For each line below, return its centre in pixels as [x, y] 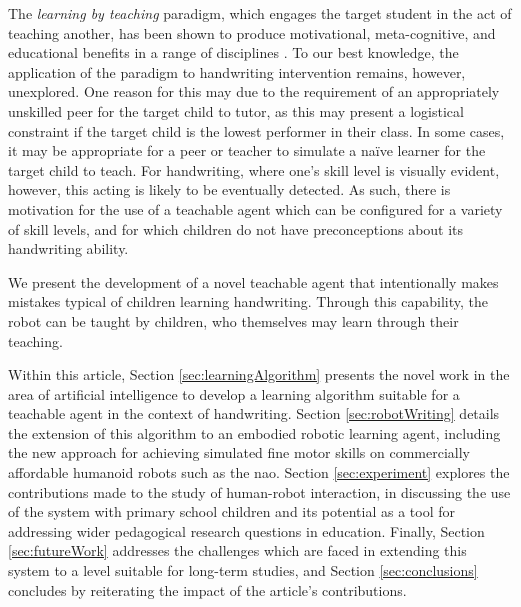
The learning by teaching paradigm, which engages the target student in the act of [260, 13]
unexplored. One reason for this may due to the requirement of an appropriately [254, 91]
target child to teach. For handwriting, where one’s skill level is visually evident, [254, 169]
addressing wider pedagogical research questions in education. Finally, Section [246, 530]
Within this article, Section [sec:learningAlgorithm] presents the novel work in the [259, 374]
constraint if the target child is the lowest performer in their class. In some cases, [256, 130]
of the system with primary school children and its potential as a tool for [231, 511]
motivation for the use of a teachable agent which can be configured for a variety [255, 208]
